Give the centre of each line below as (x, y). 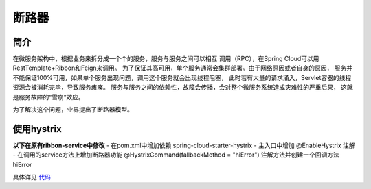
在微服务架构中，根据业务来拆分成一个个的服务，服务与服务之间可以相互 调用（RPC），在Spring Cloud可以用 (166, 59)
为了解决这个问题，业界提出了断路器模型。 (73, 110)
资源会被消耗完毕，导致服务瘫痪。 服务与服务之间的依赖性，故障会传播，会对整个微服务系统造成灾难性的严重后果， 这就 (183, 87)
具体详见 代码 (32, 177)
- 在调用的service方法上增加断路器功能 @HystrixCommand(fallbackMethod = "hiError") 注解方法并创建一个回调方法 (176, 155)
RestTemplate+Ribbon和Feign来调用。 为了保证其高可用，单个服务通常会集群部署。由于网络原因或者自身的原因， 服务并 (183, 68)
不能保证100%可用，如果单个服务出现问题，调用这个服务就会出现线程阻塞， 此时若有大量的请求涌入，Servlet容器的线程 (182, 77)
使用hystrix (37, 129)
